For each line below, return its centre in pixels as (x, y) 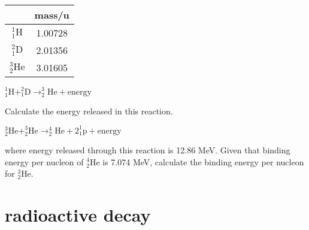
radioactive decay (78, 214)
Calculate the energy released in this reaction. (89, 111)
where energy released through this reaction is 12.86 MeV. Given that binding (148, 149)
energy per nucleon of (44, 161)
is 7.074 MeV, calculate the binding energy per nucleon (203, 161)
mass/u (52, 15)
